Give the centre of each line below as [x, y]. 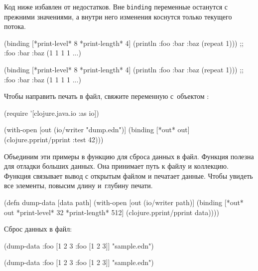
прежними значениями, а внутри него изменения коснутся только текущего [118, 16]
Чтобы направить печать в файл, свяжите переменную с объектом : [107, 96]
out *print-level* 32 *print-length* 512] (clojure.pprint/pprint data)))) [112, 212]
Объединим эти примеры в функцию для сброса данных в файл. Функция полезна [129, 156]
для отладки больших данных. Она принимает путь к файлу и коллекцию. [116, 166]
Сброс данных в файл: [38, 229]
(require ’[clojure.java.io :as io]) [52, 113]
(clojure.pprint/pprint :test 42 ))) [54, 139]
